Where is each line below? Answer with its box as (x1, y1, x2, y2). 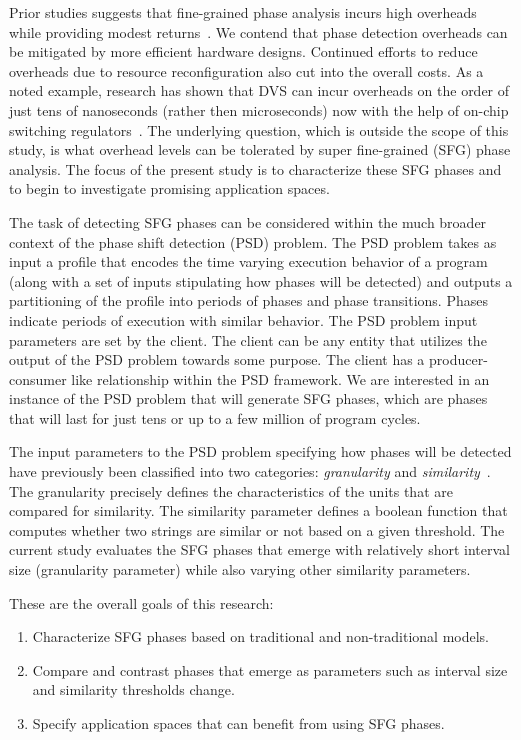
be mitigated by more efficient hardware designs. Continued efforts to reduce (9, 41, 478, 62)
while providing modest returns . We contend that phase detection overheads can (9, 21, 508, 42)
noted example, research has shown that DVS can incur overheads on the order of (9, 80, 510, 101)
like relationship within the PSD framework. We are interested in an (71, 368, 490, 389)
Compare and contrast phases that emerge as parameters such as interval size (32, 659, 508, 680)
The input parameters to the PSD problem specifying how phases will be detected (9, 441, 512, 462)
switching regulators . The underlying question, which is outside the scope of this (9, 119, 509, 140)
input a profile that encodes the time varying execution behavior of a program (9, 251, 488, 272)
